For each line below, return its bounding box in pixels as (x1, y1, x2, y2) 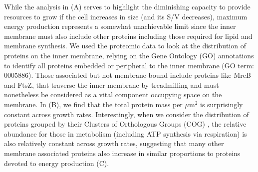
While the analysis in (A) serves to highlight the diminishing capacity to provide (4, 1, 251, 11)
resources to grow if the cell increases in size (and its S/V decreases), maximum (4, 11, 248, 21)
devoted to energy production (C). (4, 158, 109, 168)
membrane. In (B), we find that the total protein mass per (4, 99, 183, 109)
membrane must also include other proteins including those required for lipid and (4, 30, 253, 41)
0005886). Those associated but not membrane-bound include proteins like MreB (4, 70, 251, 80)
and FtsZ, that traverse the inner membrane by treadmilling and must (4, 79, 219, 90)
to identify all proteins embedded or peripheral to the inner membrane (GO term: (4, 60, 254, 70)
